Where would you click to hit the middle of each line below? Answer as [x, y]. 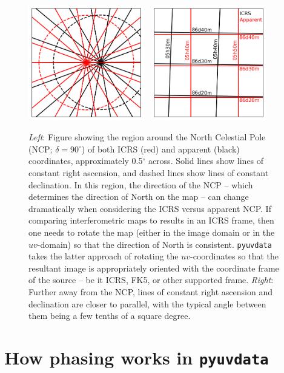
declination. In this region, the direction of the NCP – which [141, 184]
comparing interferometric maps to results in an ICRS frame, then [151, 220]
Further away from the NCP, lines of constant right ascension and [150, 292]
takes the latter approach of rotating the [104, 256]
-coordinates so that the [235, 256]
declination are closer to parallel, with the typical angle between [147, 303]
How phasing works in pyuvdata [137, 357]
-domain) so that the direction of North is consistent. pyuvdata [154, 244]
